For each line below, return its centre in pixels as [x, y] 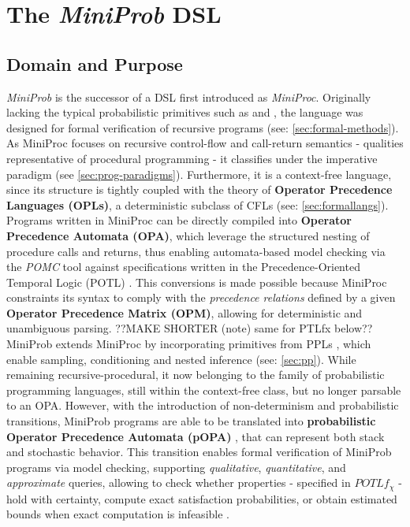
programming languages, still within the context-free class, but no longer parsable [204, 390]
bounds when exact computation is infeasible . [118, 514]
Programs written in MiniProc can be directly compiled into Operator [179, 220]
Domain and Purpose [95, 63]
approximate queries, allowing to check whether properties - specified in [179, 482]
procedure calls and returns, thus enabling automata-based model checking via [196, 251]
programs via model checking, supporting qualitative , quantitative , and [176, 467]
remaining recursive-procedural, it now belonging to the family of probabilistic [196, 375]
